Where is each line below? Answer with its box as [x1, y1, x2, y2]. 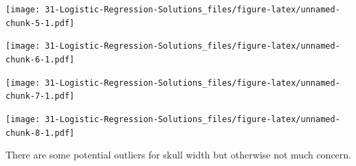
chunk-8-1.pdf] [5, 128, 75, 138]
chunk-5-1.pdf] [5, 18, 75, 28]
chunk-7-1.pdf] [5, 91, 75, 102]
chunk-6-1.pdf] [5, 54, 75, 64]
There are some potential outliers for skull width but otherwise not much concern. [5, 147, 351, 162]
